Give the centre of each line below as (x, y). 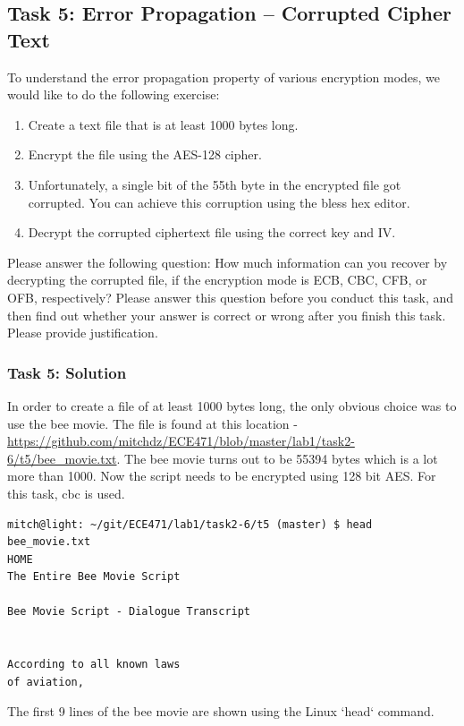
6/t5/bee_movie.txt (62, 458)
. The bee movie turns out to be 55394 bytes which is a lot (277, 458)
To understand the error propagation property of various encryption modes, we (224, 77)
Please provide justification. (83, 333)
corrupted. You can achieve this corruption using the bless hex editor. (219, 202)
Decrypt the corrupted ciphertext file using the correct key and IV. (212, 232)
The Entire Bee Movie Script (94, 577)
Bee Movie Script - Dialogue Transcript (129, 612)
